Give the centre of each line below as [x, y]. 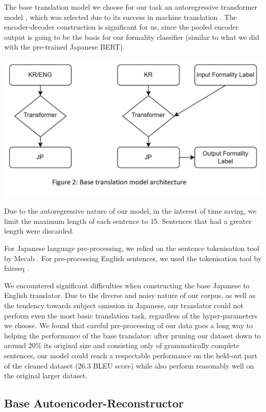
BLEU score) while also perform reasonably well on [173, 365]
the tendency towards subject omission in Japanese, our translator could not [124, 305]
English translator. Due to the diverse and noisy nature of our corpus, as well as [130, 295]
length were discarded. [39, 231]
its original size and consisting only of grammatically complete [141, 345]
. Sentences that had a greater [204, 221]
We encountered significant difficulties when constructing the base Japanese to [127, 285]
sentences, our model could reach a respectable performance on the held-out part [131, 356]
